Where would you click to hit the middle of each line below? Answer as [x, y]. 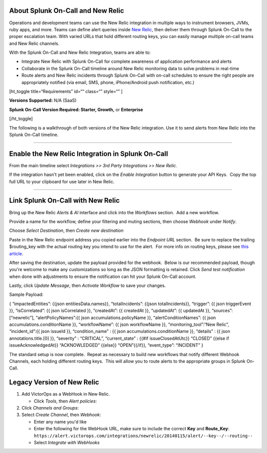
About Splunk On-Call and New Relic [67, 11]
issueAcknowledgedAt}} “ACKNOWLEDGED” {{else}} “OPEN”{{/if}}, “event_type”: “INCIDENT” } [106, 345]
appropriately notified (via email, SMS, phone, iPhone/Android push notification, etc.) [108, 82]
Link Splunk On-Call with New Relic [65, 201]
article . [16, 253]
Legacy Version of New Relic [54, 383]
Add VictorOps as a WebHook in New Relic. [66, 394]
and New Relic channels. [34, 43]
